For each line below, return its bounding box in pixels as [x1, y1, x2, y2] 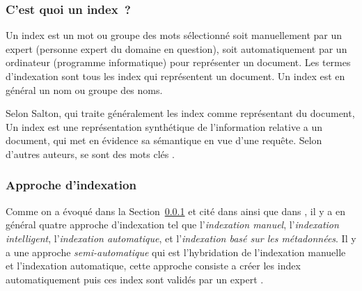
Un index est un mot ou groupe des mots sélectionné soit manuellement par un [6, 28, 343, 42]
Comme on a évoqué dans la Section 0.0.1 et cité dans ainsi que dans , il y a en [6, 203, 345, 218]
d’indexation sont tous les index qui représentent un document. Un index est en [6, 69, 345, 83]
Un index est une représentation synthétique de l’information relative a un [6, 119, 323, 134]
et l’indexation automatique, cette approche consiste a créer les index [6, 258, 301, 273]
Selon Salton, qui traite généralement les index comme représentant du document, [6, 106, 355, 120]
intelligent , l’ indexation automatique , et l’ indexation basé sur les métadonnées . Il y [6, 230, 356, 245]
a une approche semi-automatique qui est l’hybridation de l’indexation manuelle [6, 244, 346, 259]
